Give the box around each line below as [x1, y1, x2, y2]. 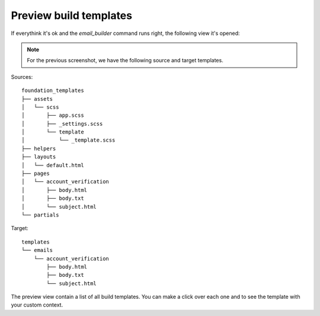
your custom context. [11, 301, 63, 308]
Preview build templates [11, 9, 133, 22]
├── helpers [21, 145, 56, 152]
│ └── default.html [21, 162, 84, 168]
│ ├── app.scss [21, 112, 84, 119]
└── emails [21, 247, 53, 254]
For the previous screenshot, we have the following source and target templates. [27, 57, 223, 64]
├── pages [21, 170, 50, 177]
